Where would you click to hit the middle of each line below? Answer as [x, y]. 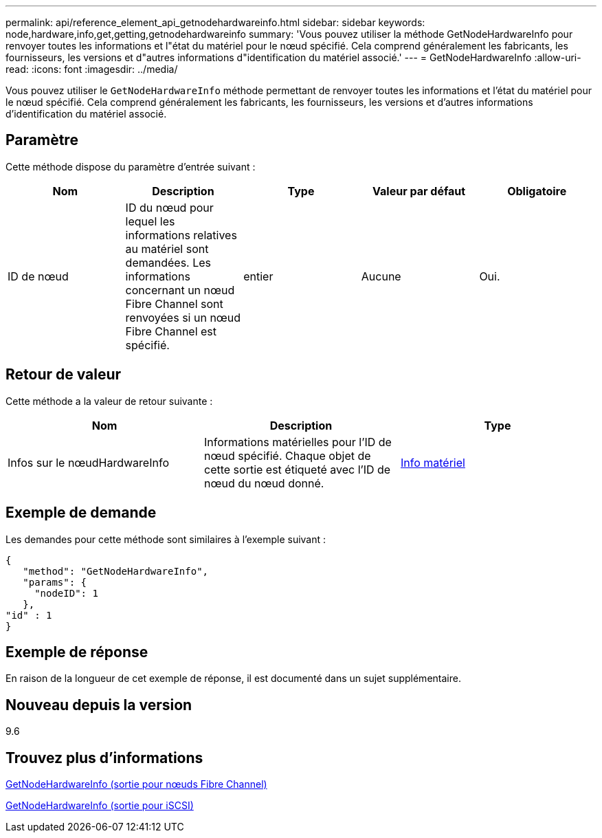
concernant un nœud [180, 290]
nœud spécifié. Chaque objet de [287, 455]
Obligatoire [537, 191]
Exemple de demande [81, 513]
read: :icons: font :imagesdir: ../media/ [92, 69]
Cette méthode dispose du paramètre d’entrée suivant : [131, 166]
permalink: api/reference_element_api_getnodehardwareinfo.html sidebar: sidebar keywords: [215, 22]
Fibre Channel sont [174, 304]
